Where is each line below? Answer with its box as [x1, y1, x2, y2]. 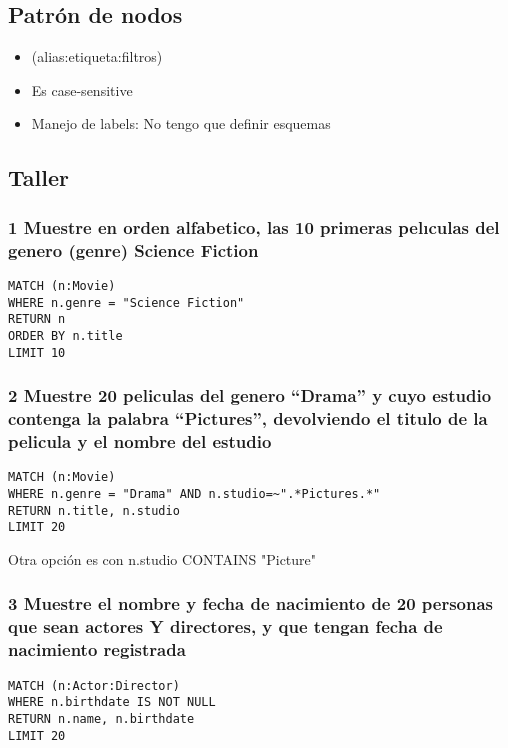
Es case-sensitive [31, 79, 133, 100]
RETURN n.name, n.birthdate [8, 711, 195, 726]
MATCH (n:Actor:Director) [8, 678, 180, 693]
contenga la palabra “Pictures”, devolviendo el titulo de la [8, 406, 488, 431]
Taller [8, 162, 69, 193]
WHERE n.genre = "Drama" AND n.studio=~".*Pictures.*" [8, 486, 381, 501]
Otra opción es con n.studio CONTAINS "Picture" [8, 548, 317, 569]
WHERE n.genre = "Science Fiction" [8, 295, 245, 310]
